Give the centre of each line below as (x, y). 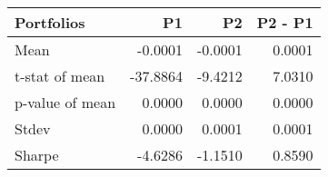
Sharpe (37, 155)
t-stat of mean (60, 76)
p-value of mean (65, 102)
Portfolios (50, 22)
